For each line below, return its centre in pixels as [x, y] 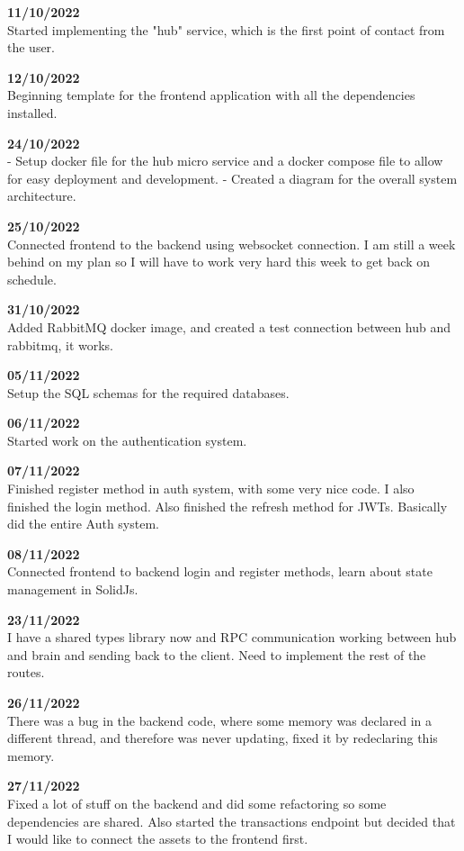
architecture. [42, 196]
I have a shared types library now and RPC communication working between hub [232, 637]
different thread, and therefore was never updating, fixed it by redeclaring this [223, 738]
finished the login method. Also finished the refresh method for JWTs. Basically [228, 506]
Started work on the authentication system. [127, 440]
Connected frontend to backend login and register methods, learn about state [220, 571]
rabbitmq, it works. [61, 344]
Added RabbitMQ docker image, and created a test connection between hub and [229, 326]
